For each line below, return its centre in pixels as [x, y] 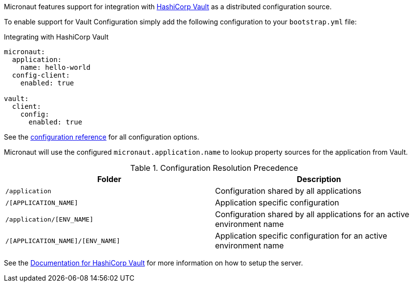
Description [319, 179]
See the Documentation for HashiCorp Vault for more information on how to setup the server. [153, 263]
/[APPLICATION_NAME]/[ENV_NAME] [63, 241]
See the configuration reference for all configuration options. [102, 137]
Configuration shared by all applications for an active [312, 214]
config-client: [41, 75]
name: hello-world [55, 67]
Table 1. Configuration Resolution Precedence [214, 168]
